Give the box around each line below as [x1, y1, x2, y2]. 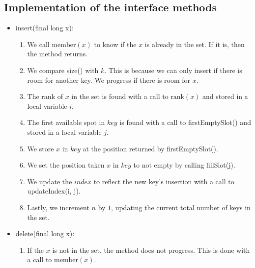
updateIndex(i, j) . [27, 186, 81, 196]
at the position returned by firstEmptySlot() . [83, 143, 218, 153]
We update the [27, 176, 72, 186]
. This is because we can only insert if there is [104, 65, 242, 75]
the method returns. [27, 49, 88, 59]
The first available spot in [27, 117, 105, 127]
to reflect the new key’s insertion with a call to [93, 176, 234, 186]
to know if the [94, 39, 137, 49]
